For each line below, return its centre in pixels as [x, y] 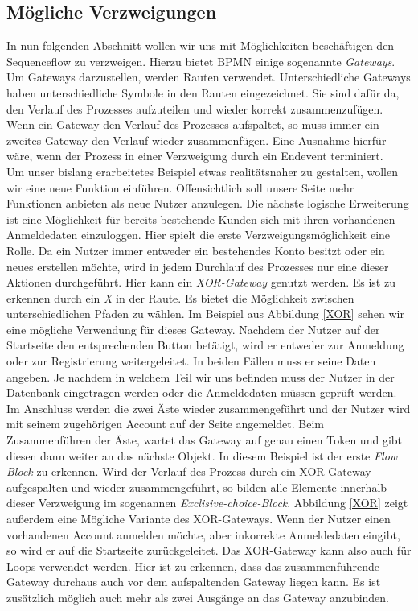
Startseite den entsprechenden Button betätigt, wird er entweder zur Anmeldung [205, 345]
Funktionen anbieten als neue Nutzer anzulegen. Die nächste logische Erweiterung [208, 203]
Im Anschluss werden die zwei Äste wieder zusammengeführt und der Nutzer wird [209, 408]
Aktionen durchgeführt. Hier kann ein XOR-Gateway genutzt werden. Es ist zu [201, 282]
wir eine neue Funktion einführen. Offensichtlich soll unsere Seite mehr [180, 187]
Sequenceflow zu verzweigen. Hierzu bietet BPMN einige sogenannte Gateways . [201, 61]
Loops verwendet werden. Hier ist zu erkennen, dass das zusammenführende [193, 566]
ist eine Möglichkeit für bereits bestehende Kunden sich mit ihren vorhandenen [201, 219]
